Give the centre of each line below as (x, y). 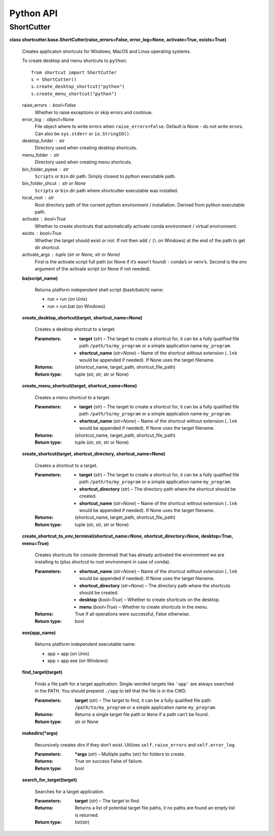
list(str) (82, 822)
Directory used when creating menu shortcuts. (83, 162)
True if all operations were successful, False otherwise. (132, 614)
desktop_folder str (43, 141)
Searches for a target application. (70, 791)
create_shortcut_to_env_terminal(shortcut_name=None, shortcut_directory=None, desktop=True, (128, 536)
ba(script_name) (40, 278)
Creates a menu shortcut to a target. (73, 397)
